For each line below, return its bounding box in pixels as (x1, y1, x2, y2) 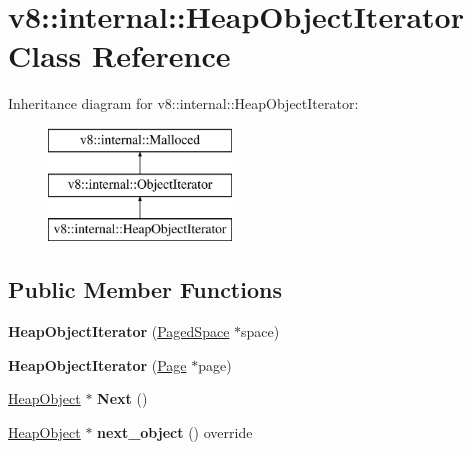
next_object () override (97, 421, 253, 442)
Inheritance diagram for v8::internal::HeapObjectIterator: (8, 93, 359, 114)
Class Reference (8, 35, 231, 76)
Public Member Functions (8, 274, 282, 305)
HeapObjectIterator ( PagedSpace (8, 321, 230, 342)
